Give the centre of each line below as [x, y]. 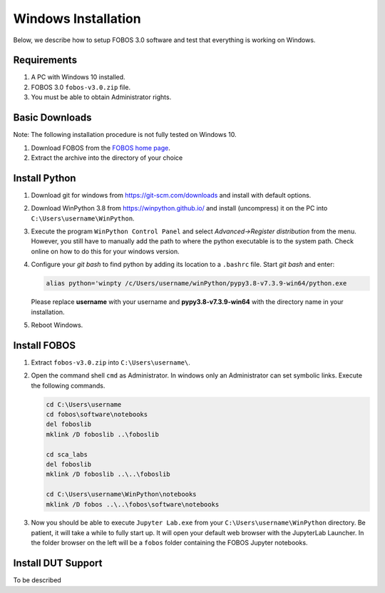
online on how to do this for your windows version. [105, 251]
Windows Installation [77, 19]
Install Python [45, 178]
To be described [37, 580]
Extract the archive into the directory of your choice [107, 158]
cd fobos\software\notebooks [97, 414]
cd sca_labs [67, 454]
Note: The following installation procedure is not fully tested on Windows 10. [125, 135]
